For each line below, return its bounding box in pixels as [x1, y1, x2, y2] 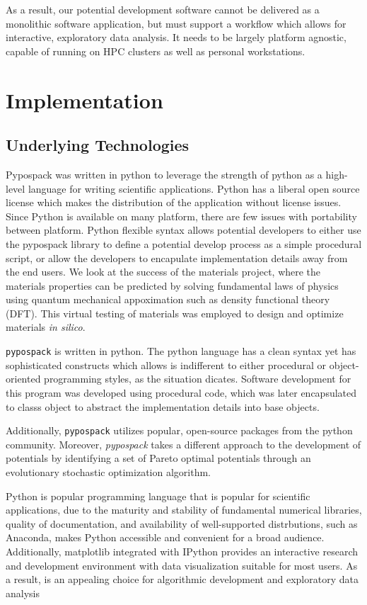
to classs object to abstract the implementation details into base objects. [6, 399, 320, 414]
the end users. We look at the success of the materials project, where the [6, 264, 321, 279]
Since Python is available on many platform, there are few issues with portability [6, 208, 357, 223]
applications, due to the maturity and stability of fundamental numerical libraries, [6, 502, 362, 517]
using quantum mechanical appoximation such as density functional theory [6, 292, 330, 307]
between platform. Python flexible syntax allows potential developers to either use [6, 222, 361, 237]
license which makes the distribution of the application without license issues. [6, 195, 342, 210]
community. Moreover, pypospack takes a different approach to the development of [6, 436, 361, 451]
